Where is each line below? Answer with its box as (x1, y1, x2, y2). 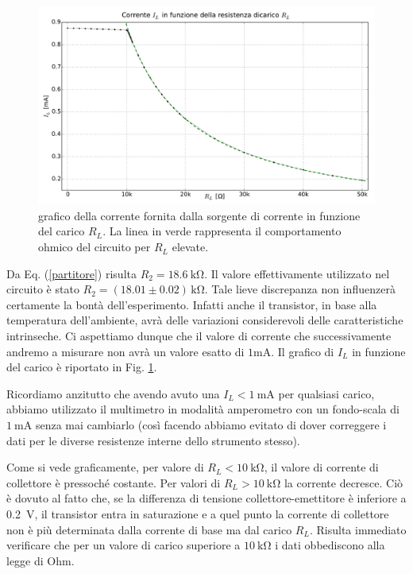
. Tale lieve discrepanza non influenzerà (204, 281, 396, 297)
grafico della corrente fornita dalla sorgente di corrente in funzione (38, 207, 361, 223)
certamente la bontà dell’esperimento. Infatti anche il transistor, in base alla (6, 296, 377, 312)
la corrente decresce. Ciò (284, 474, 403, 491)
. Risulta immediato (309, 521, 407, 537)
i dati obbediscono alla (275, 537, 385, 553)
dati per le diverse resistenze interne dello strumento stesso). (6, 432, 300, 448)
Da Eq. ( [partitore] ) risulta (6, 265, 137, 281)
